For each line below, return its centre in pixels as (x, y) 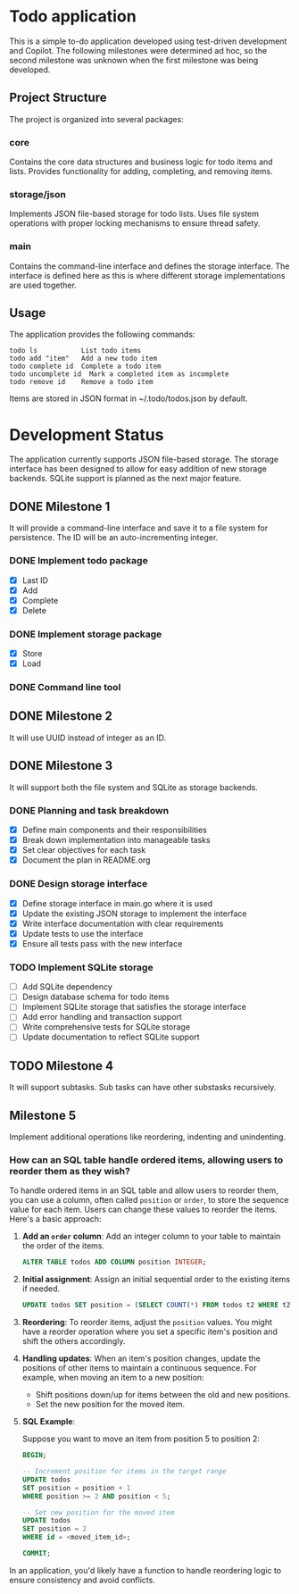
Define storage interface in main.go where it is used (117, 903)
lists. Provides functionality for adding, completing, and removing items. (141, 171)
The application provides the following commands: (102, 334)
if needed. (41, 1289)
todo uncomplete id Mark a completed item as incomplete (119, 374)
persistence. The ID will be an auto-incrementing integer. (114, 538)
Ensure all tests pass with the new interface (102, 943)
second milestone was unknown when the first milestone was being (134, 60)
